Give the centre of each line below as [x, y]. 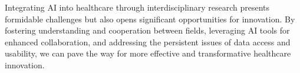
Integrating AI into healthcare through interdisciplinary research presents [137, 7]
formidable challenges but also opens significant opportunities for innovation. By [150, 19]
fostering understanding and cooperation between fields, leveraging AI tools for [147, 30]
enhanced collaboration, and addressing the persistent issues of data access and [148, 42]
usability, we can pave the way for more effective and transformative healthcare [148, 53]
